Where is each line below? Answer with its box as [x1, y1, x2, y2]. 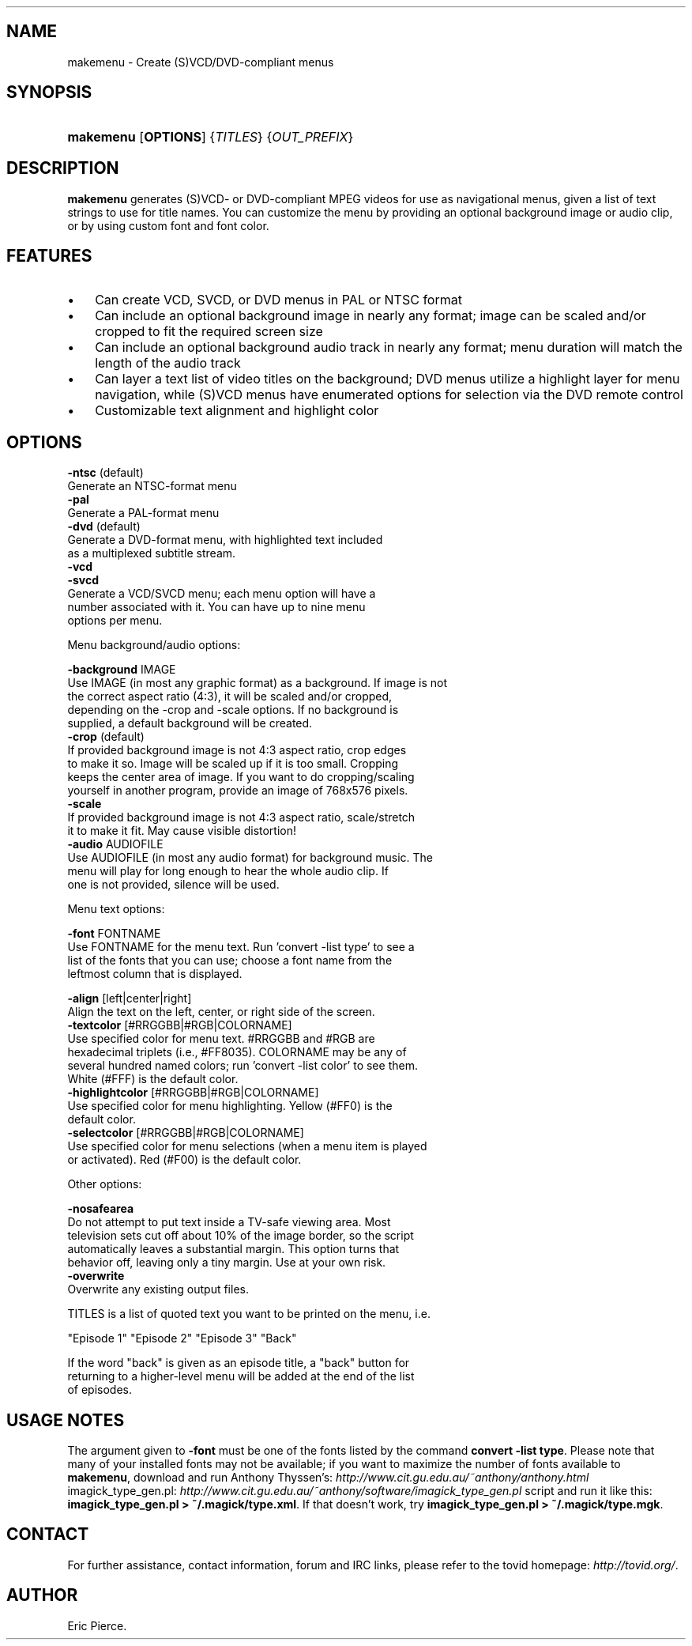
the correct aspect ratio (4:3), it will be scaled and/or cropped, [67, 689, 393, 704]
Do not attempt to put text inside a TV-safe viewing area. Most [67, 1215, 391, 1229]
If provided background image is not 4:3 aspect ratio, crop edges [67, 743, 407, 757]
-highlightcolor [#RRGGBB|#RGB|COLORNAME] [67, 1085, 319, 1100]
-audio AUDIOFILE [67, 837, 164, 851]
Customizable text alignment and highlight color [95, 402, 379, 419]
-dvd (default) [67, 519, 141, 534]
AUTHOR [6, 1585, 78, 1606]
